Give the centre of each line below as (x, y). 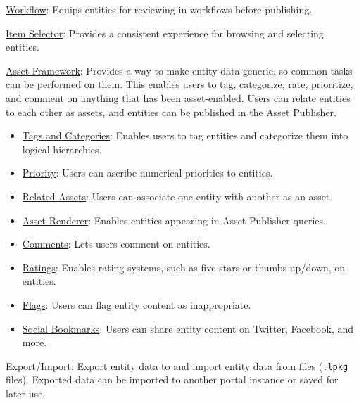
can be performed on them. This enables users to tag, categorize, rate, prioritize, (179, 84)
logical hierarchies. (62, 149)
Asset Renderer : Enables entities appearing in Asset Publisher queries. (174, 220)
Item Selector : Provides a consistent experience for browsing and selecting (165, 33)
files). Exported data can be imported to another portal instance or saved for (172, 379)
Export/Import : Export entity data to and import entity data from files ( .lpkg (177, 365)
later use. (26, 393)
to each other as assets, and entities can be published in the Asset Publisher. (171, 111)
